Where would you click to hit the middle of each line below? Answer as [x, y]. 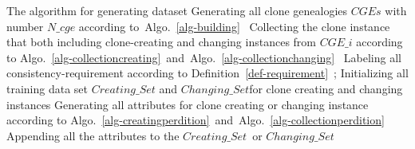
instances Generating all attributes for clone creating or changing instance [188, 104]
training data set [47, 88]
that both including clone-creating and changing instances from [161, 42]
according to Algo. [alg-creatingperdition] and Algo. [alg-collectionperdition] [196, 120]
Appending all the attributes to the [93, 135]
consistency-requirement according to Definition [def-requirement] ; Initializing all [207, 73]
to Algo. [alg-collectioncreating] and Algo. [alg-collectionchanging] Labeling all [204, 57]
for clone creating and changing [326, 88]
